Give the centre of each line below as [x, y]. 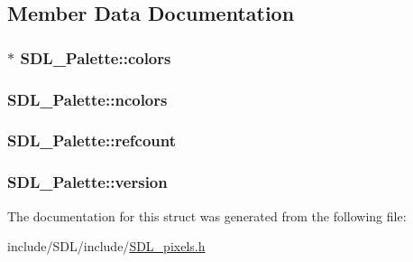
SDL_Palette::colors [96, 57]
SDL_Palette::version [87, 182]
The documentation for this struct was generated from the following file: [207, 215]
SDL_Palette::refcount [92, 140]
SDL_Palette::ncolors [87, 99]
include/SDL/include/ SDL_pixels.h [106, 246]
